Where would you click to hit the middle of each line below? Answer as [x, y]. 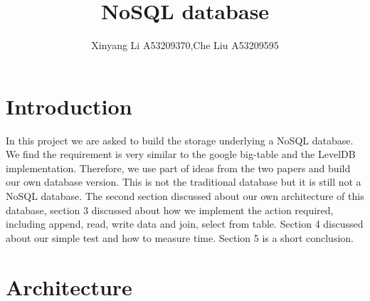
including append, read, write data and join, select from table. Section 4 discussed [185, 224]
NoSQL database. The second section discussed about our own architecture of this [185, 196]
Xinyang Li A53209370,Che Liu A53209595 [185, 45]
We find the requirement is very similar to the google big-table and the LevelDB [181, 154]
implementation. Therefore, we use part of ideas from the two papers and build [178, 168]
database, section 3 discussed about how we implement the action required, [170, 210]
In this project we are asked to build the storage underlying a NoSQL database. [180, 140]
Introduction [69, 106]
